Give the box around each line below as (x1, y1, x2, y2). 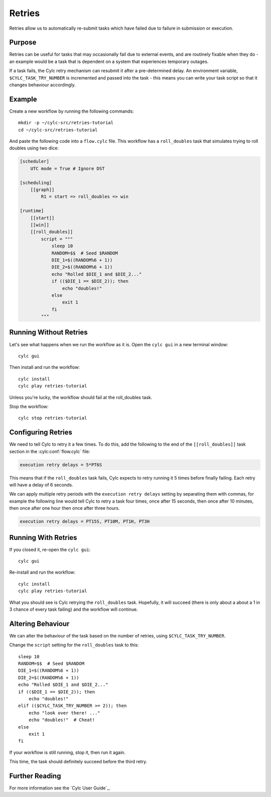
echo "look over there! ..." (28, 710, 100, 715)
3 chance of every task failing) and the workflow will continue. (9, 606, 138, 612)
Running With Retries (9, 533, 77, 542)
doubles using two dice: (9, 145, 59, 151)
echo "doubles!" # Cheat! (28, 717, 95, 723)
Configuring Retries (9, 428, 73, 437)
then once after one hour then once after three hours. (9, 505, 120, 511)
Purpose (9, 38, 37, 47)
